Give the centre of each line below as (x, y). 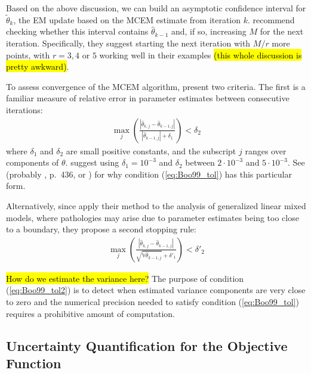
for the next (282, 31)
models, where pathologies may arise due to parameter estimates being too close (153, 217)
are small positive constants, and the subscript (151, 150)
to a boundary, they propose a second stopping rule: (101, 229)
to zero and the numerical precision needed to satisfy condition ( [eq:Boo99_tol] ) (153, 301)
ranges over (266, 150)
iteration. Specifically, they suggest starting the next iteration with (128, 43)
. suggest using (92, 162)
